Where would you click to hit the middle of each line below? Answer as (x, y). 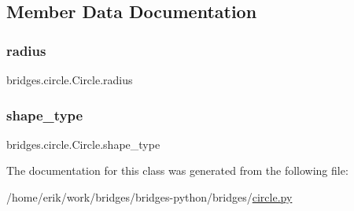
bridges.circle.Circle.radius (70, 80)
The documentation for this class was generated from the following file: (177, 170)
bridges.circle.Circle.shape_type (83, 144)
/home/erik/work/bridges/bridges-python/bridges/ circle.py (149, 197)
